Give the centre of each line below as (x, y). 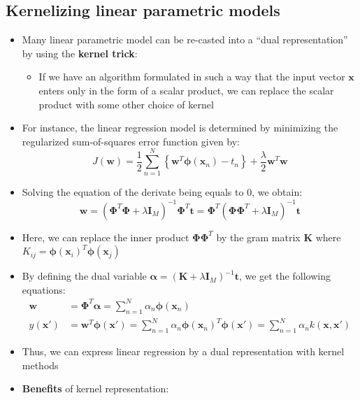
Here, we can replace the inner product (106, 237)
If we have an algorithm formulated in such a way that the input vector (192, 77)
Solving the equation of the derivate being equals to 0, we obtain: (162, 192)
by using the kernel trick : (80, 53)
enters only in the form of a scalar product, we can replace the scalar (186, 90)
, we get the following (285, 276)
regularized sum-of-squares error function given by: (131, 141)
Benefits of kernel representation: (95, 388)
